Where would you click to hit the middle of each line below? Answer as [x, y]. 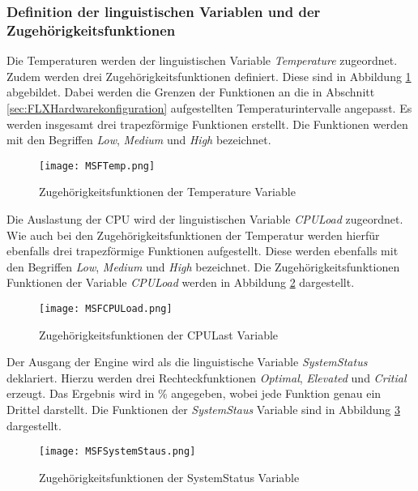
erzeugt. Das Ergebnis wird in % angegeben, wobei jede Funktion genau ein [194, 393]
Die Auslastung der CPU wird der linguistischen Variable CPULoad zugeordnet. [205, 218]
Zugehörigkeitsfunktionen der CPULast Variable [159, 334]
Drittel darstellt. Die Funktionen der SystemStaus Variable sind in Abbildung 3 [203, 409]
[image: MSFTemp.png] [97, 166]
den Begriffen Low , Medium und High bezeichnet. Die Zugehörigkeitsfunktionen [203, 266]
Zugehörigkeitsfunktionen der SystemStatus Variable [169, 477]
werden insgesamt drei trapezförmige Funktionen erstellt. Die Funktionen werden [207, 124]
